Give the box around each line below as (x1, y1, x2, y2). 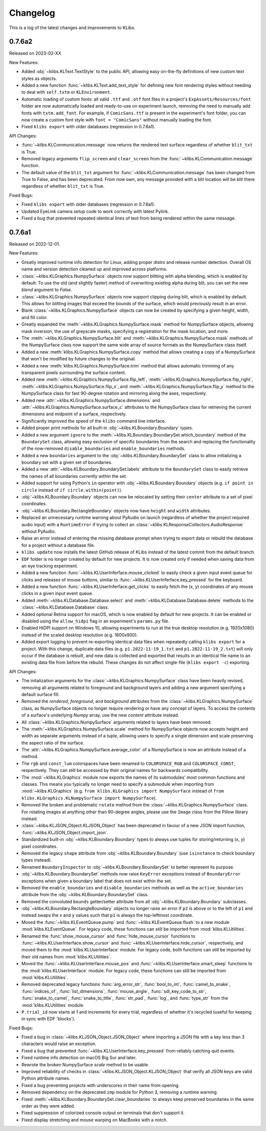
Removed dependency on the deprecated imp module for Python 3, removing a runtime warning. (21, 1089, 218, 1095)
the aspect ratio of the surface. (21, 740, 85, 746)
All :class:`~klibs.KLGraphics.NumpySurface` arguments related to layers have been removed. (21, 719, 212, 725)
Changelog (9, 7, 55, 18)
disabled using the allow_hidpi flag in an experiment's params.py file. (21, 618, 169, 624)
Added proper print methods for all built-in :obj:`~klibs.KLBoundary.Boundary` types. (21, 425, 193, 431)
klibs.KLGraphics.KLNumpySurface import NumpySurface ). (21, 795, 157, 801)
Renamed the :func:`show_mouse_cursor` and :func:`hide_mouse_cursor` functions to (21, 933, 196, 939)
